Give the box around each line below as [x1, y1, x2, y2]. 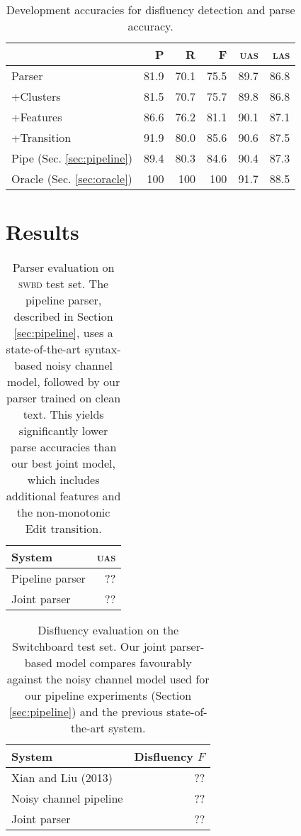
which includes [27, 471, 100, 488]
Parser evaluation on [12, 259, 115, 276]
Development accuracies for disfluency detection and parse [6, 1, 295, 18]
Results [6, 217, 79, 246]
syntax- [84, 341, 121, 358]
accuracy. [127, 18, 174, 34]
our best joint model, [11, 455, 116, 472]
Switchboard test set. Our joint [12, 638, 166, 655]
